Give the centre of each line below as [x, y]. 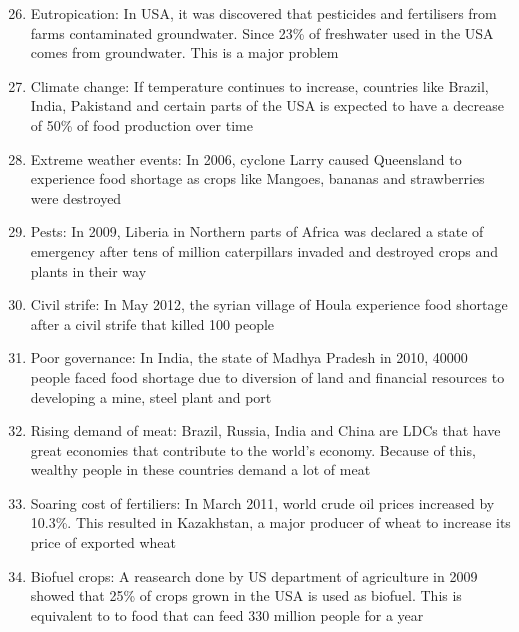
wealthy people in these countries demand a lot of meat [200, 469]
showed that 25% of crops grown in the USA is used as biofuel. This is [246, 595]
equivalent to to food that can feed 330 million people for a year [227, 614]
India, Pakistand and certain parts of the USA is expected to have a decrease [267, 105]
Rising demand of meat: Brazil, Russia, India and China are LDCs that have [265, 430]
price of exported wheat [103, 542]
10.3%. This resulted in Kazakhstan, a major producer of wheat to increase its [270, 522]
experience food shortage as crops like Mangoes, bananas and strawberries [257, 178]
